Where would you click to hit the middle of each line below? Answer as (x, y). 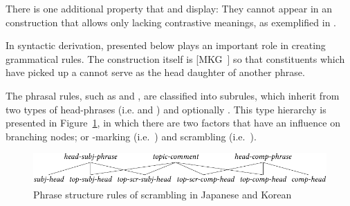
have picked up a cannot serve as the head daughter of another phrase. (155, 72)
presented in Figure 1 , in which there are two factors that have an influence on (173, 123)
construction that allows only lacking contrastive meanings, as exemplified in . (171, 22)
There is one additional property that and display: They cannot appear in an (169, 8)
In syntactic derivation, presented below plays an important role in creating (166, 45)
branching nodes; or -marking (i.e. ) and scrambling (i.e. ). (131, 136)
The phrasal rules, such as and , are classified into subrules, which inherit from (173, 95)
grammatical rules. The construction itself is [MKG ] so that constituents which (175, 58)
